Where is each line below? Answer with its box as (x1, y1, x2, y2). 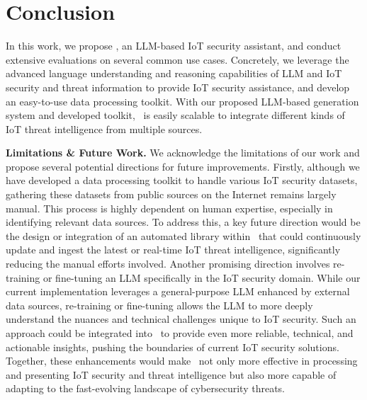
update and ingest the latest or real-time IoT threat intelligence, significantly (6, 242, 341, 257)
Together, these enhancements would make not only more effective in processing (6, 353, 358, 368)
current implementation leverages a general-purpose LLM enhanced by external (6, 284, 350, 299)
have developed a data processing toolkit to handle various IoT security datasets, (6, 173, 358, 188)
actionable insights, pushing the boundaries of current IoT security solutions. (6, 339, 339, 354)
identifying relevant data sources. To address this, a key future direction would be (6, 215, 361, 229)
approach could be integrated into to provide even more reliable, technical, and (6, 326, 354, 340)
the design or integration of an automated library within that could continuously (6, 228, 361, 243)
